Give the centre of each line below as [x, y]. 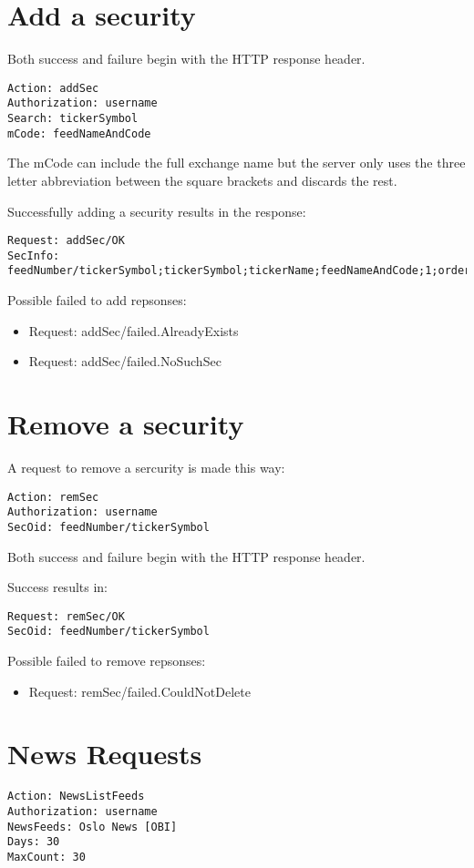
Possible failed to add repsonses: [97, 300]
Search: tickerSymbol [73, 119]
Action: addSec [53, 88]
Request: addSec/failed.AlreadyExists [134, 330]
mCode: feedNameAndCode [79, 133]
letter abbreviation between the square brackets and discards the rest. [202, 180]
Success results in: [57, 587]
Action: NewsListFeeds [76, 797]
